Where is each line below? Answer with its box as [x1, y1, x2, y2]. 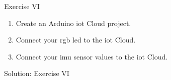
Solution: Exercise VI [4, 68, 69, 78]
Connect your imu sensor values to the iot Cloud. [16, 51, 168, 61]
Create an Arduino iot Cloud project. [16, 17, 131, 28]
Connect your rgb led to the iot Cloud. [16, 34, 136, 45]
